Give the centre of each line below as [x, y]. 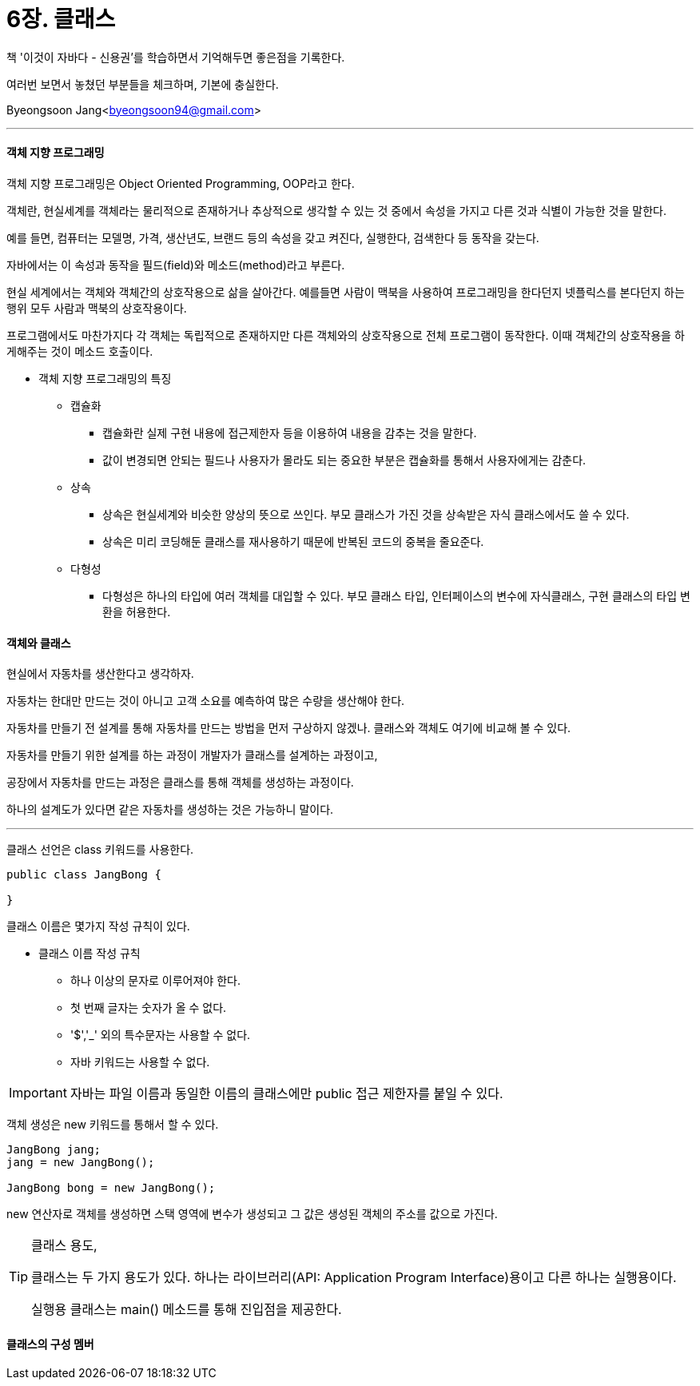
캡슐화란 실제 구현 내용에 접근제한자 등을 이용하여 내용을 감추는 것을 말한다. [290, 432]
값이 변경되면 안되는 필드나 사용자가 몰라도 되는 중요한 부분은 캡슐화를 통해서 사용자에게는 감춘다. [344, 460]
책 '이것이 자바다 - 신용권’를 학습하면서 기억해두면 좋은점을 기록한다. [176, 57]
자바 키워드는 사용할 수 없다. [140, 1062]
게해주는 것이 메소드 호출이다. [80, 351]
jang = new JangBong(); [81, 1163]
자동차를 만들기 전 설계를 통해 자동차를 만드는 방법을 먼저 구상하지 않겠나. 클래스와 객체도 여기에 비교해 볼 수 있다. [289, 728]
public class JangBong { [84, 875]
